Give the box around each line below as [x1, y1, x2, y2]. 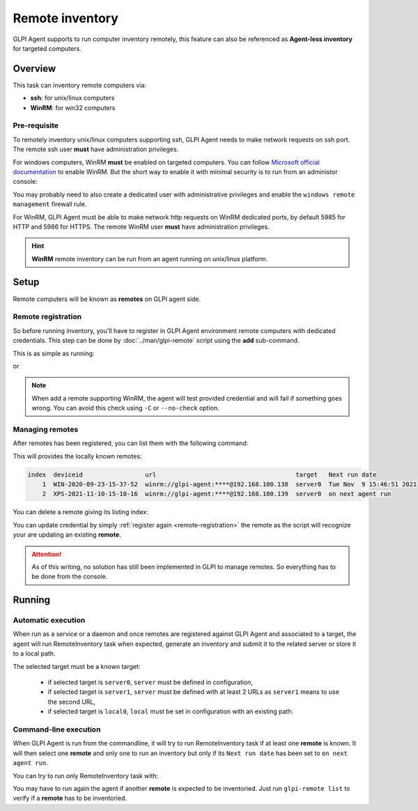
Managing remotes [13, 424, 79, 434]
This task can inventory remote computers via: [13, 81, 146, 89]
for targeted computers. [13, 44, 82, 52]
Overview [13, 63, 56, 75]
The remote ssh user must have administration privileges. [13, 145, 179, 153]
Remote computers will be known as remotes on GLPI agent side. [13, 295, 201, 303]
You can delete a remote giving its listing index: [13, 508, 149, 516]
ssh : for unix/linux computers [30, 94, 115, 102]
